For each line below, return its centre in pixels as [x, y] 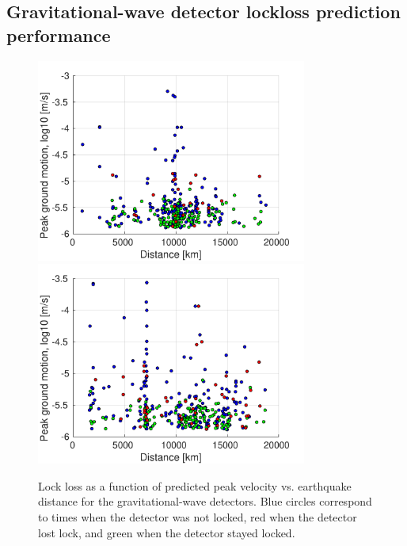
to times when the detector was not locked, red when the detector [198, 516]
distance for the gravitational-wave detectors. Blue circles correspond [205, 501]
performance [59, 34]
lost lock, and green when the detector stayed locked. [167, 532]
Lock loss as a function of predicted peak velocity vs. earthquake [195, 485]
